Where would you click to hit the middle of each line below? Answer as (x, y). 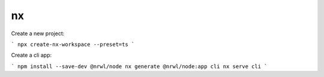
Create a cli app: (31, 55)
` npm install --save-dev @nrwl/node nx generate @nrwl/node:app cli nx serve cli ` (139, 66)
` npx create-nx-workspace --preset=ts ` (73, 44)
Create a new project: (38, 33)
